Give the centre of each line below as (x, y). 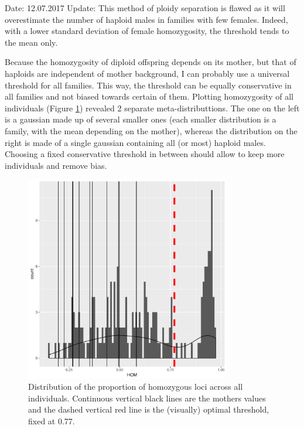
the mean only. (31, 42)
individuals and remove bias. (56, 165)
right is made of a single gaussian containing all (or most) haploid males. (135, 142)
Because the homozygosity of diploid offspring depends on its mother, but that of (151, 62)
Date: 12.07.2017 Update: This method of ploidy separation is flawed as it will (145, 8)
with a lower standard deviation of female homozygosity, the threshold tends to (147, 31)
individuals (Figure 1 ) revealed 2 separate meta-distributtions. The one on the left (152, 108)
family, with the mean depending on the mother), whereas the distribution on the (151, 130)
